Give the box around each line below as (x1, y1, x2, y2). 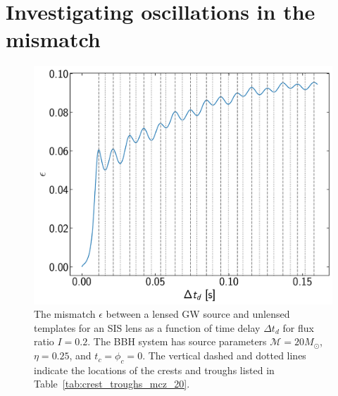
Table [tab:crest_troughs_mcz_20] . (34, 376, 190, 391)
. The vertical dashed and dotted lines (142, 348, 306, 363)
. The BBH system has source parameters (87, 334, 267, 349)
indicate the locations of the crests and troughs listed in (34, 362, 275, 377)
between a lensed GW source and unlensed (106, 307, 290, 321)
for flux (282, 320, 314, 335)
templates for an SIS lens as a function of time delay (34, 320, 261, 335)
